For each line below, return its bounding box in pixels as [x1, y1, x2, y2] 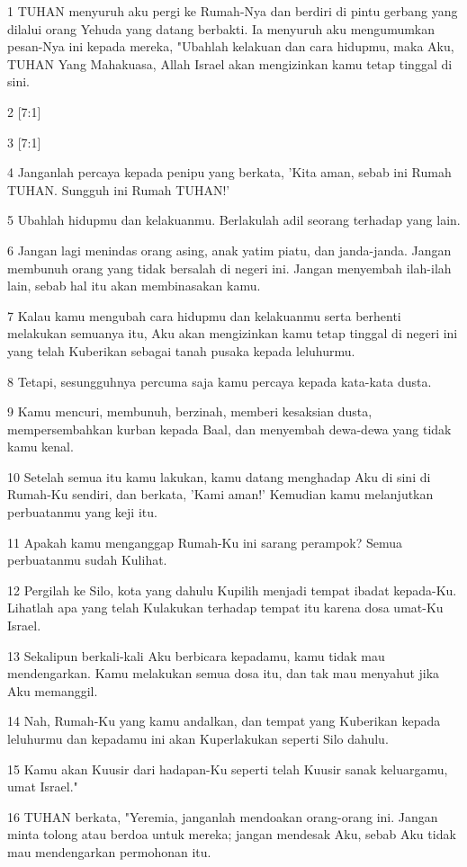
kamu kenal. [7, 437, 74, 456]
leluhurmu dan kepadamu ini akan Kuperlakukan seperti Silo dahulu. [7, 729, 389, 747]
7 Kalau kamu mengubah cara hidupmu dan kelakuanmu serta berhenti [7, 306, 401, 325]
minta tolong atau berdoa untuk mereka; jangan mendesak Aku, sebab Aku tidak [7, 825, 456, 844]
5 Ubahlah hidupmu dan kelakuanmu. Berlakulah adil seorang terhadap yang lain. [7, 210, 461, 229]
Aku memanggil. [7, 681, 98, 700]
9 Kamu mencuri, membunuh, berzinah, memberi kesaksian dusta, [7, 402, 373, 421]
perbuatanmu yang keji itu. [7, 503, 157, 522]
